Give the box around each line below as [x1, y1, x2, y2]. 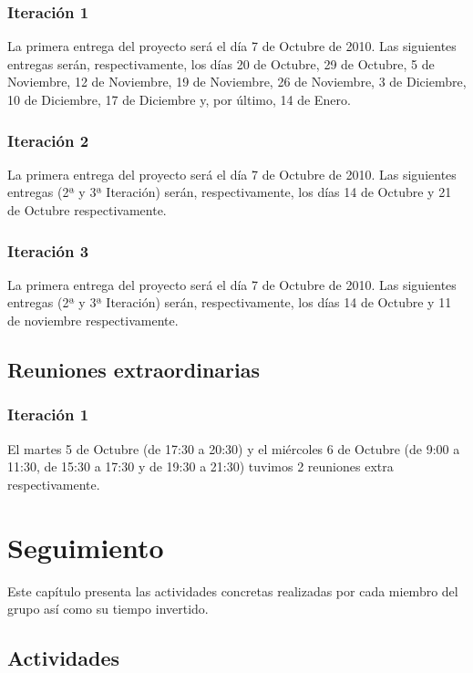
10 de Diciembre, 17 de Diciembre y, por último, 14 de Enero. [7, 90, 351, 109]
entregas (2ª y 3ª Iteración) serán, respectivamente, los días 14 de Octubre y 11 [7, 293, 452, 312]
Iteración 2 [7, 129, 89, 151]
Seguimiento [7, 528, 164, 565]
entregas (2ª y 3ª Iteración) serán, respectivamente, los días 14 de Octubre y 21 [7, 182, 452, 202]
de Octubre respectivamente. [7, 201, 167, 219]
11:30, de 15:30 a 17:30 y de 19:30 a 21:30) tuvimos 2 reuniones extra [7, 457, 394, 476]
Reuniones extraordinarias [7, 355, 260, 383]
